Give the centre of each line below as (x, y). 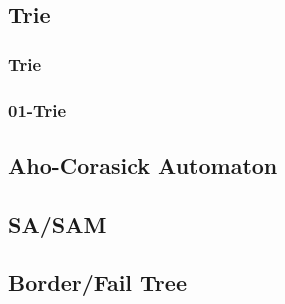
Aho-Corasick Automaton (143, 164)
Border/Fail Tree (97, 282)
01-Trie (37, 109)
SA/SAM (57, 223)
